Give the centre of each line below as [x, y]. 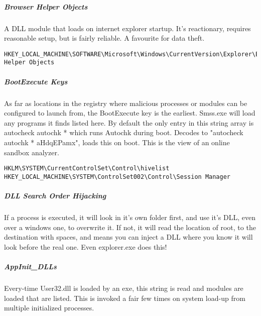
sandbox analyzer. [32, 152]
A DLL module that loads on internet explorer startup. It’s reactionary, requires [127, 28]
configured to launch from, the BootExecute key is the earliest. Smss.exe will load [130, 113]
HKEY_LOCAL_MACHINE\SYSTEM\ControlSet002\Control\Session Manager [117, 177]
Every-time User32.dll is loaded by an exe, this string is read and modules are [124, 288]
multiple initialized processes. [49, 308]
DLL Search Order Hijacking [55, 196]
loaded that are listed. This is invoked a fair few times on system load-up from [125, 298]
